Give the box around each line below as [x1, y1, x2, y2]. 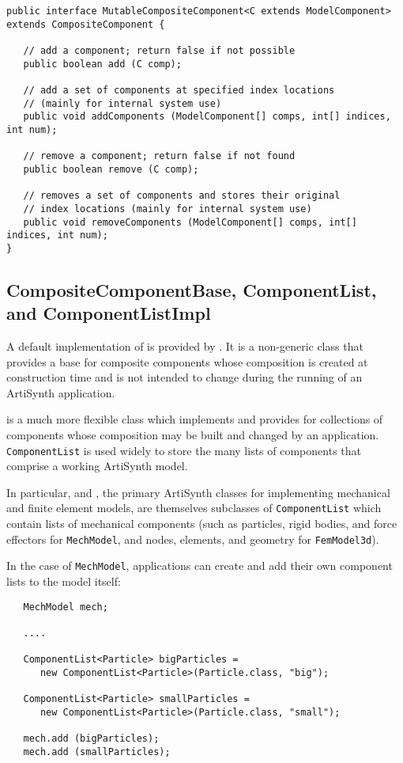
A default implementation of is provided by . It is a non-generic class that [6, 338, 363, 355]
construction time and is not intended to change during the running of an [6, 369, 363, 385]
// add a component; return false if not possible [23, 44, 296, 56]
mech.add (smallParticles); [23, 746, 171, 757]
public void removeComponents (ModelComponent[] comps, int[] [23, 216, 357, 228]
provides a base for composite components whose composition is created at [6, 353, 368, 370]
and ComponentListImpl [6, 301, 211, 325]
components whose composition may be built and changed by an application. [6, 427, 379, 443]
